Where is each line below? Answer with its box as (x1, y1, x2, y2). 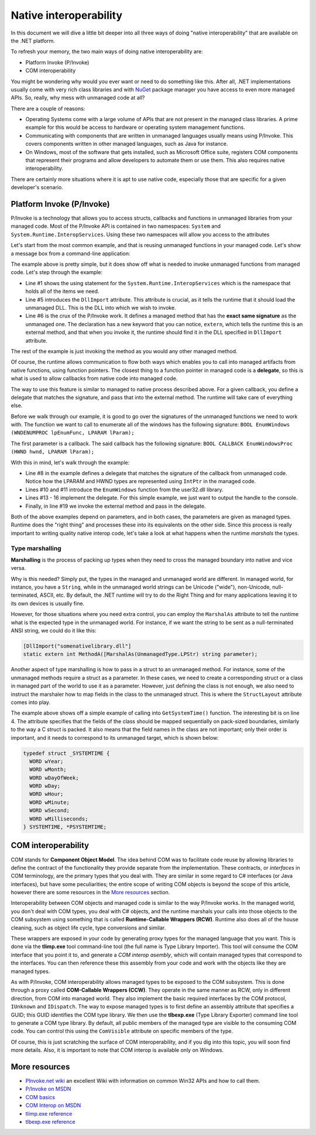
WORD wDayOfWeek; (29, 774, 79, 781)
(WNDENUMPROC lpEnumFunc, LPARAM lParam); (11, 429, 135, 436)
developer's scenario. (11, 184, 64, 191)
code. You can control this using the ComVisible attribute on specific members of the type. (11, 1028, 233, 1035)
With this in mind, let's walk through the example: (11, 459, 130, 466)
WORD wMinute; (29, 799, 70, 805)
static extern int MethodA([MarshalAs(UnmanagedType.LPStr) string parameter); (23, 651, 258, 658)
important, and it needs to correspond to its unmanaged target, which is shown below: (11, 734, 219, 741)
